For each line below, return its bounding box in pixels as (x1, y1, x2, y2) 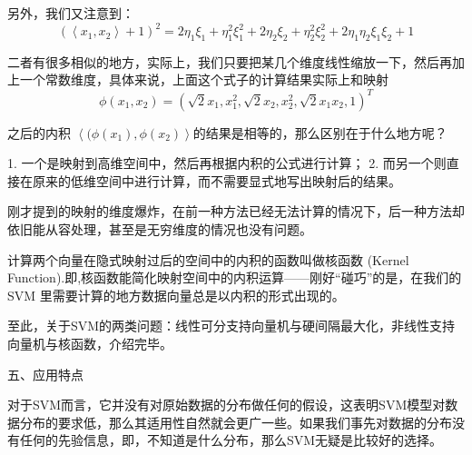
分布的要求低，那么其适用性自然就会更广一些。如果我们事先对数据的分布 (19, 412, 452, 431)
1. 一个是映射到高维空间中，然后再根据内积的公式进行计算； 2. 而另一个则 (7, 153, 447, 173)
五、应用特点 (7, 364, 84, 383)
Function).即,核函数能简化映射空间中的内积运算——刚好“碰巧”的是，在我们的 (7, 268, 462, 287)
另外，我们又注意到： (7, 4, 134, 22)
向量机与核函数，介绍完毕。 (7, 333, 172, 352)
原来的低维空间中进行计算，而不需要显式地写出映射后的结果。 (32, 171, 401, 190)
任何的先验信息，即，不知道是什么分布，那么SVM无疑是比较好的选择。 (19, 430, 443, 450)
